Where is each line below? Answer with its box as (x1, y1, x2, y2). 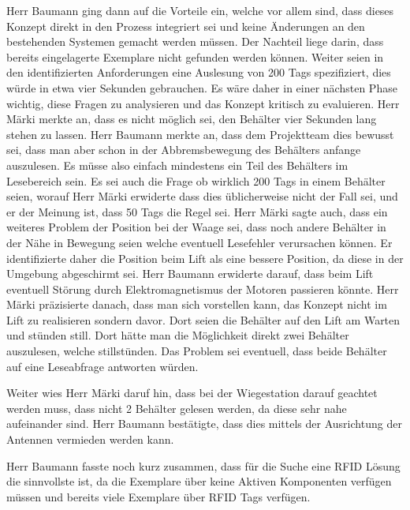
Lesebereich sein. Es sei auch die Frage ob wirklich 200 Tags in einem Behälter (6, 172, 386, 189)
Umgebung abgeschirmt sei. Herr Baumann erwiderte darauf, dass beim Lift (6, 265, 374, 282)
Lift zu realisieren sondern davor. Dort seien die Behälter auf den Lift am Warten (6, 311, 401, 328)
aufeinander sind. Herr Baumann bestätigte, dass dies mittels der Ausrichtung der (6, 415, 402, 432)
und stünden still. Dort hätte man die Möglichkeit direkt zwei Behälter (6, 327, 349, 343)
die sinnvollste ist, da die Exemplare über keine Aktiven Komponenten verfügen (6, 473, 392, 489)
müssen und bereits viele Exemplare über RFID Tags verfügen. (6, 488, 311, 504)
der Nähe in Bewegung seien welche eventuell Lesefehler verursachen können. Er (6, 234, 393, 250)
